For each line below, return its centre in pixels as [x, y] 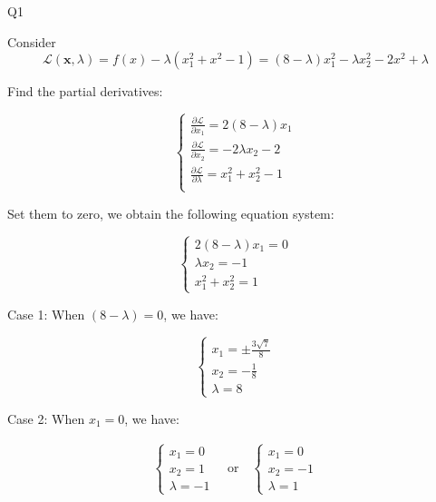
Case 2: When [46, 418]
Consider [32, 41]
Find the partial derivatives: [85, 91]
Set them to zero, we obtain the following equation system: [171, 213]
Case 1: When [46, 314]
